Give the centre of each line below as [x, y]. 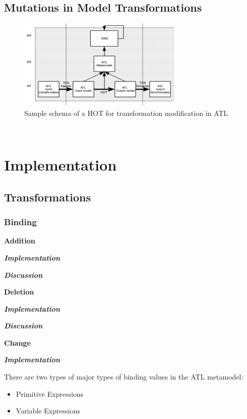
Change [17, 342]
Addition [20, 241]
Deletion [19, 292]
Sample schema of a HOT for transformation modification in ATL [126, 113]
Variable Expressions [48, 411]
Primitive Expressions [50, 393]
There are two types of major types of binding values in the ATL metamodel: [124, 377]
